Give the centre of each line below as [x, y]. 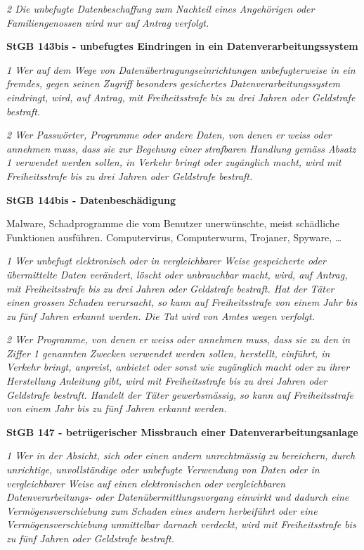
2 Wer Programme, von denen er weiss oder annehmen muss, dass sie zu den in [178, 339]
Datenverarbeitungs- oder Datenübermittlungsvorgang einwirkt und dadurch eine [178, 497]
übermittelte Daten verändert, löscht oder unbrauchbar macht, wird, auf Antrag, [177, 274]
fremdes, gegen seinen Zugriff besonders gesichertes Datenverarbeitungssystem [174, 83]
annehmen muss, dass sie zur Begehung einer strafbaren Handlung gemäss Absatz [181, 148]
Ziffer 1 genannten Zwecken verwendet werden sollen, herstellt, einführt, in [168, 353]
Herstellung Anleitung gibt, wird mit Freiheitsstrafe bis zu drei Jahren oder [167, 381]
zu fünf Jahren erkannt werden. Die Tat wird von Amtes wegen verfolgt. [161, 315]
